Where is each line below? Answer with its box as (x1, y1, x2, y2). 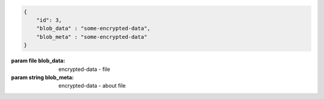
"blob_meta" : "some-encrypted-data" (36, 33, 148, 40)
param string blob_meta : (11, 73, 74, 81)
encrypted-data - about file (58, 82, 126, 89)
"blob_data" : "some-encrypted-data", (36, 25, 151, 32)
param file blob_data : (11, 57, 65, 64)
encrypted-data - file (58, 66, 110, 73)
